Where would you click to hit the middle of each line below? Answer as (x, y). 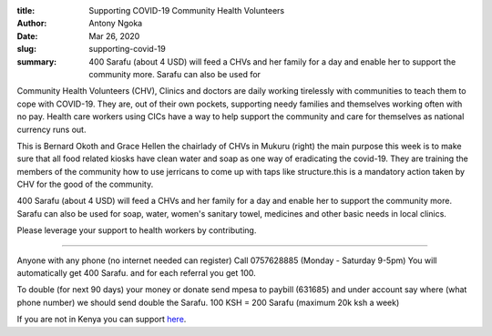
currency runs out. (51, 129)
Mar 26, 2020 (114, 36)
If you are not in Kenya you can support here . (102, 320)
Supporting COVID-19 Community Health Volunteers (187, 10)
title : (26, 10)
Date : (27, 36)
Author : (32, 24)
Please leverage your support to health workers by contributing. (137, 230)
